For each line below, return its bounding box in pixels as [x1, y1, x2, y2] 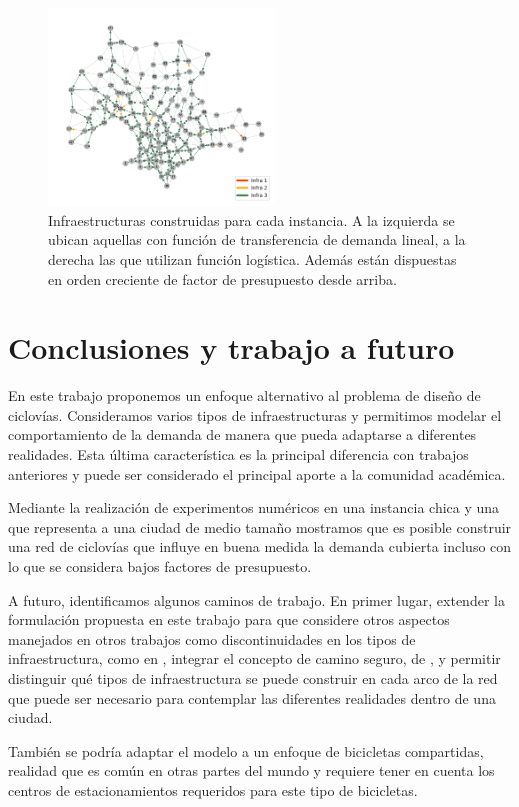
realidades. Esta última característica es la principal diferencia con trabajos [8, 444, 469, 465]
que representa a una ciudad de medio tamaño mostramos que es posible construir [8, 516, 512, 537]
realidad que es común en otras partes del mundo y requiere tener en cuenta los [8, 760, 495, 781]
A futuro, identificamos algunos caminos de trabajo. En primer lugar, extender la [8, 589, 505, 610]
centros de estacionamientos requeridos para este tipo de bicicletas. [8, 779, 418, 800]
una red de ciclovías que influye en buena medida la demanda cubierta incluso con [8, 536, 512, 557]
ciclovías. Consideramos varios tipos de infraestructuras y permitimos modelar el [8, 404, 502, 425]
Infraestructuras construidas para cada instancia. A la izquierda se [48, 209, 455, 230]
